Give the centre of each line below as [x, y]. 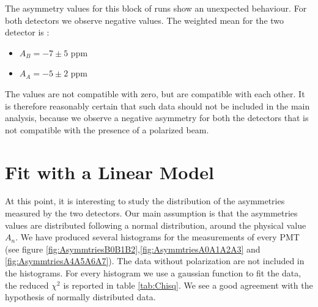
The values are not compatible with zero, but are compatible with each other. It [155, 93]
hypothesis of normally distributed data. [80, 297]
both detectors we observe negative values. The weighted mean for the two [145, 20]
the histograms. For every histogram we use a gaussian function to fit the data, [153, 273]
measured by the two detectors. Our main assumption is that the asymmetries [151, 213]
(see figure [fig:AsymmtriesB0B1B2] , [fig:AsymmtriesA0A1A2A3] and [133, 249]
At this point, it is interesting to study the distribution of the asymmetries [145, 201]
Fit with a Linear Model [109, 172]
